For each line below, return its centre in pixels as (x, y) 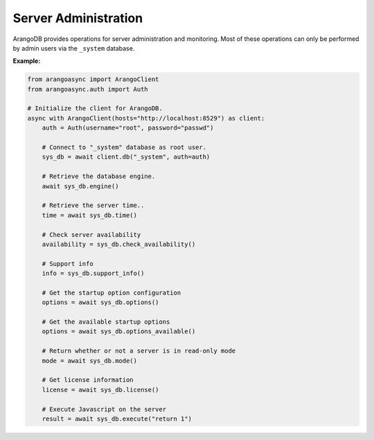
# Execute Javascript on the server (104, 409)
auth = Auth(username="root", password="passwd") (128, 128)
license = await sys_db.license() (100, 389)
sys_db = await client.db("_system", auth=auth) (126, 157)
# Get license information (88, 380)
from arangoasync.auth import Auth (88, 89)
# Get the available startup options (106, 322)
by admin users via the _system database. (74, 48)
